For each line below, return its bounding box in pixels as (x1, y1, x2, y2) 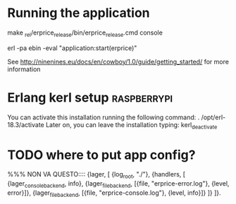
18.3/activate (7, 120, 44, 128)
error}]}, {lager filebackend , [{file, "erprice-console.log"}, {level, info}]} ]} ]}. (7, 188, 221, 198)
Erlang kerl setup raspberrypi (7, 90, 173, 105)
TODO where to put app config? (7, 147, 196, 163)
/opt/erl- (201, 113, 226, 121)
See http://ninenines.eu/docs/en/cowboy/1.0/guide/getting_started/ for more (7, 57, 229, 66)
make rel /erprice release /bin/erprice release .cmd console (7, 28, 163, 38)
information (7, 65, 41, 73)
